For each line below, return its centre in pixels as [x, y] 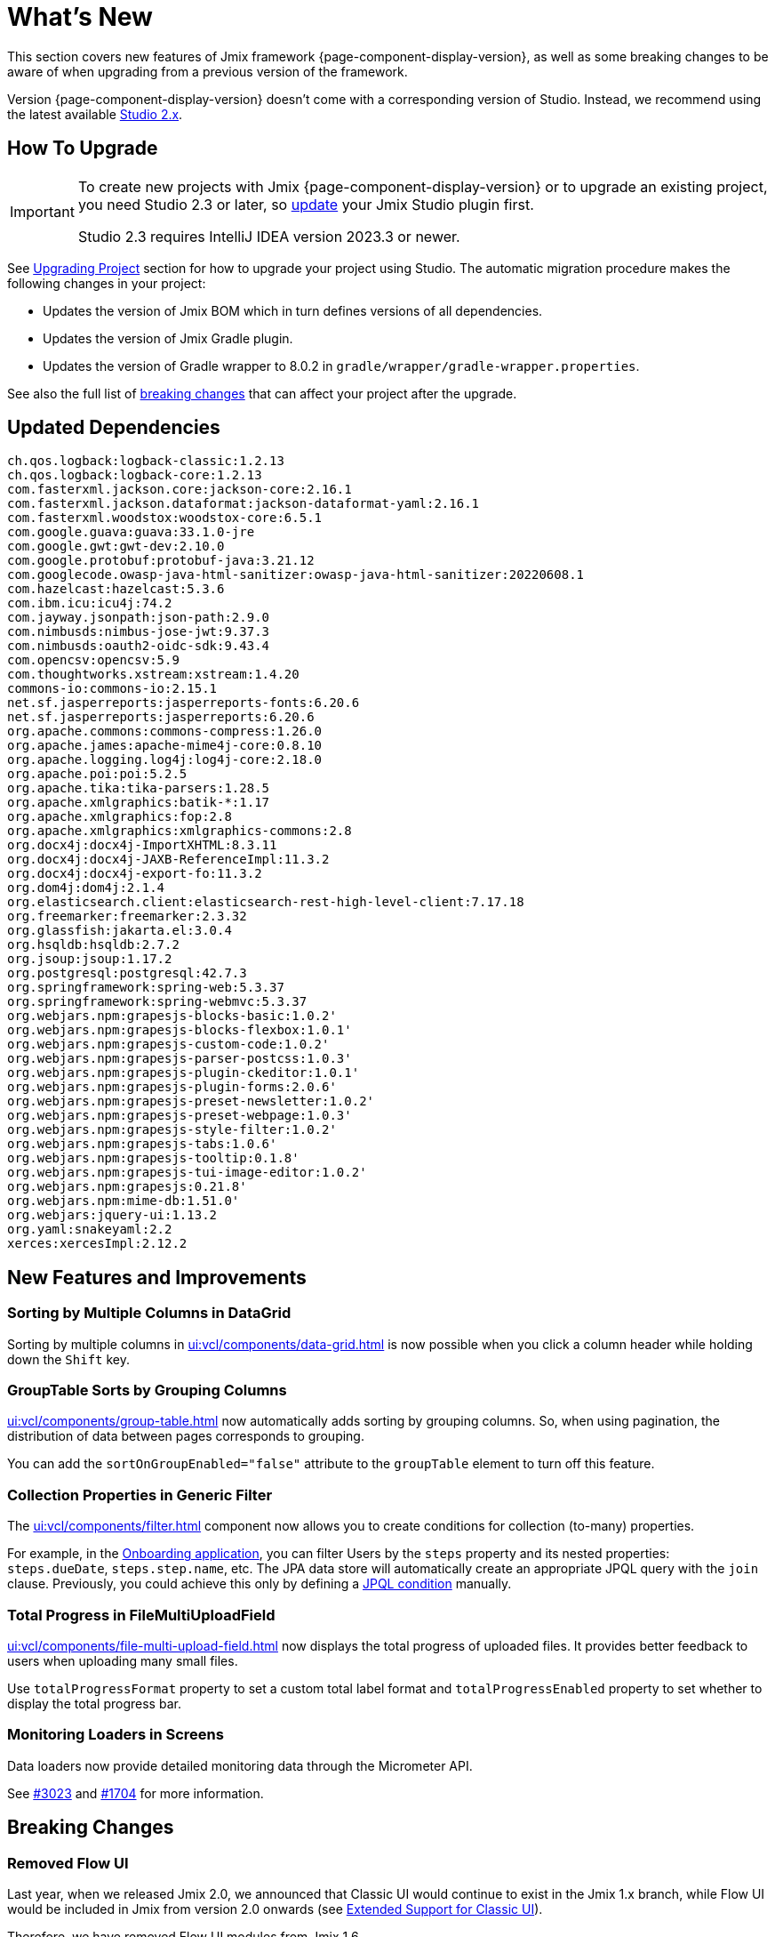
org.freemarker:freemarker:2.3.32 [127, 916]
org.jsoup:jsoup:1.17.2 [90, 959]
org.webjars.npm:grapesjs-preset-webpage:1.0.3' [180, 1116]
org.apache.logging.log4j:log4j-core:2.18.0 [165, 760]
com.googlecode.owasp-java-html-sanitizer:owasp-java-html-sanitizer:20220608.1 [296, 575]
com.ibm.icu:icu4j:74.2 [90, 603]
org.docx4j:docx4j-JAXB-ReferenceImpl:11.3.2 [168, 860]
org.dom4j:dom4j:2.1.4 [86, 888]
